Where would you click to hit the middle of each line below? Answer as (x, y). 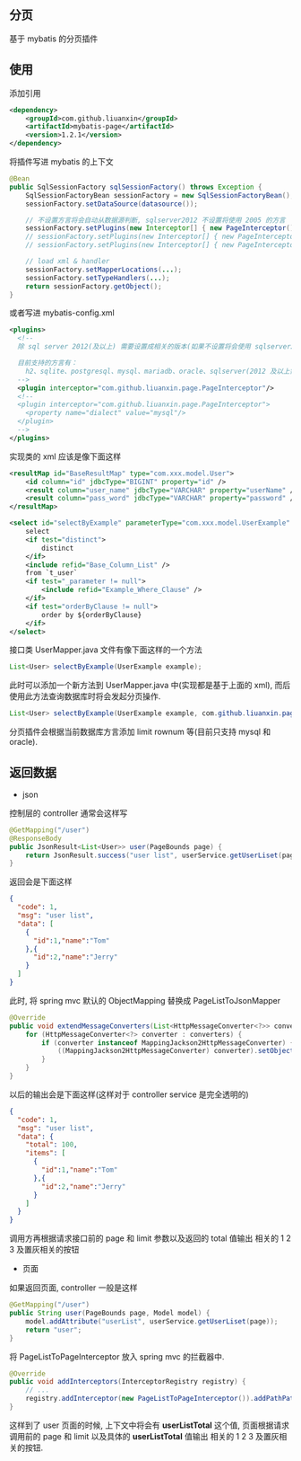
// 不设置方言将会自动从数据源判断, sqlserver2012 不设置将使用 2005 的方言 (155, 220)
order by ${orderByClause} (92, 615)
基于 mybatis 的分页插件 (54, 39)
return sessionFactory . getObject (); (94, 286)
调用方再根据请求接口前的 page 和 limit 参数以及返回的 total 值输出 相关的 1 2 (150, 1238)
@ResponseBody (36, 838)
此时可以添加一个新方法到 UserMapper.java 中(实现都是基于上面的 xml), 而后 (150, 686)
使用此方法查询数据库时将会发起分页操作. (85, 696)
